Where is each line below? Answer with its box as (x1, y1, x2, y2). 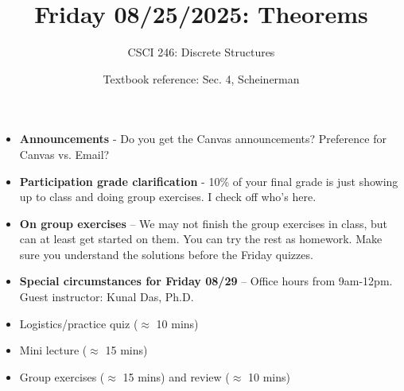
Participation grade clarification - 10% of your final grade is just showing (19, 172, 398, 189)
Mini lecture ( (19, 342, 87, 358)
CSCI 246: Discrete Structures (127, 44, 275, 60)
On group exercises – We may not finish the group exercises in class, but (19, 215, 388, 231)
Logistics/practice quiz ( (19, 315, 138, 331)
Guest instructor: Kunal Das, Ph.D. (19, 288, 194, 305)
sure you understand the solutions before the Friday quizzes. (19, 246, 313, 262)
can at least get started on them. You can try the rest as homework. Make (19, 230, 383, 247)
